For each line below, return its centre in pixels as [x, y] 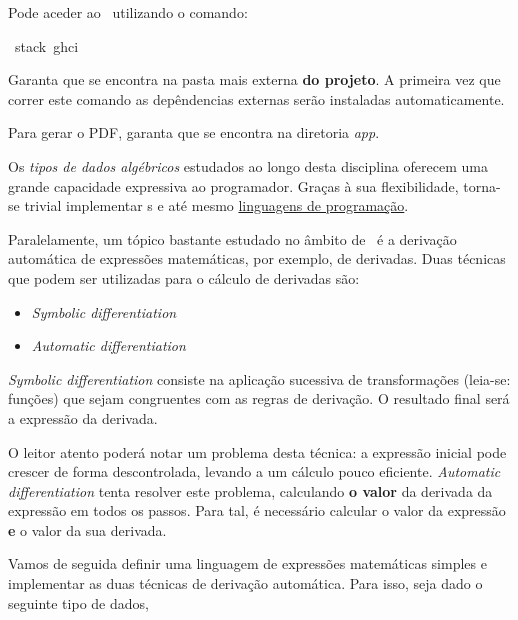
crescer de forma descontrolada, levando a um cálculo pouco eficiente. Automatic [254, 471]
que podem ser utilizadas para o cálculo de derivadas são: [184, 277]
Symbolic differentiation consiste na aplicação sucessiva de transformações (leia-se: [259, 378]
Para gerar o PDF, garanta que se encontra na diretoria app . [194, 132]
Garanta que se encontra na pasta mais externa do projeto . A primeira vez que [254, 79]
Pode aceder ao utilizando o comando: [128, 12]
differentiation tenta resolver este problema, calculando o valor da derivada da [250, 490]
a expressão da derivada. [83, 417]
